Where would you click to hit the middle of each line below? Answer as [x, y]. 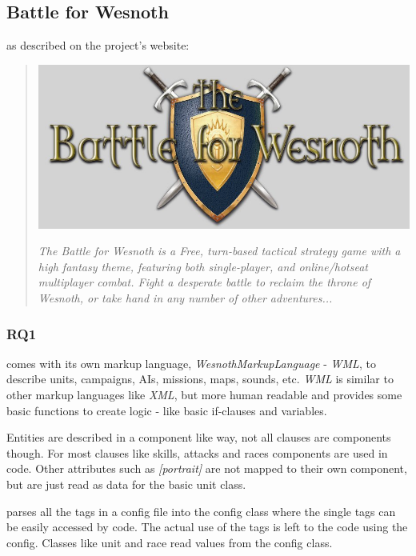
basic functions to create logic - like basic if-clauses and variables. [167, 410]
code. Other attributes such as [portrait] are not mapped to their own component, [207, 468]
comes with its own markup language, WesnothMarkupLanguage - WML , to [191, 363]
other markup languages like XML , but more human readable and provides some [204, 395]
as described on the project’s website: [98, 45]
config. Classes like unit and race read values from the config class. [170, 542]
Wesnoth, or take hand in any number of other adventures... [185, 298]
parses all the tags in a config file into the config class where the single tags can [201, 511]
